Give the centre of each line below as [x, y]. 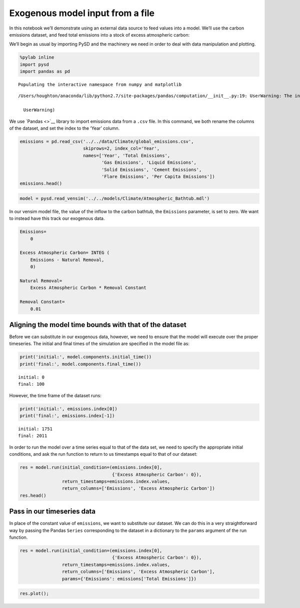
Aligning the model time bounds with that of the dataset [98, 325]
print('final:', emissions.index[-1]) [67, 416]
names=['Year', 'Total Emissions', [126, 156]
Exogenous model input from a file [82, 13]
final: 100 [31, 384]
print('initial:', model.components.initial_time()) [86, 357]
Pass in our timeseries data [52, 512]
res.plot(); [34, 594]
